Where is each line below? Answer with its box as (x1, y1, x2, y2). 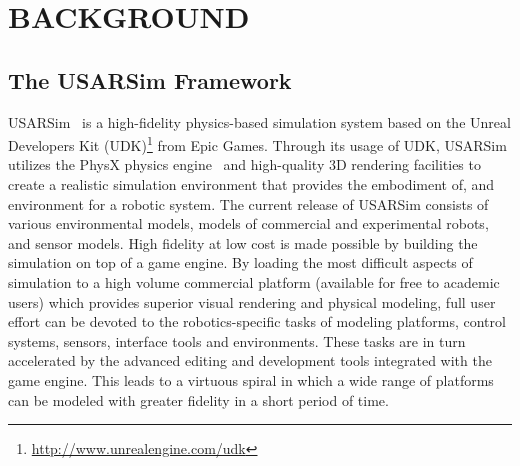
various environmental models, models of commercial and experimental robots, (8, 213, 489, 234)
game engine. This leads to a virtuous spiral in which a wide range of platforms (8, 369, 494, 390)
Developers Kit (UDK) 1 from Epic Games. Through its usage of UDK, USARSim (8, 132, 507, 155)
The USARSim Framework (8, 64, 292, 95)
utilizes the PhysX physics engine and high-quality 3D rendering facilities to (8, 154, 481, 175)
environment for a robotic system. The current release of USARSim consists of (8, 193, 489, 214)
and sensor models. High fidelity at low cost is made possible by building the (8, 232, 478, 253)
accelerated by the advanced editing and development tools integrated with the (8, 350, 492, 371)
